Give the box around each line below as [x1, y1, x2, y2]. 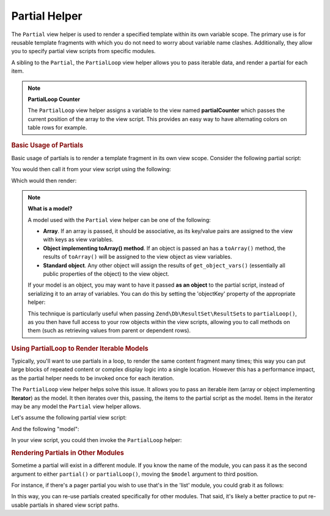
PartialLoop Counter [28, 95, 81, 103]
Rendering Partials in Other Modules [11, 448, 125, 457]
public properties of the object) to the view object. [43, 270, 169, 278]
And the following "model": [11, 425, 79, 432]
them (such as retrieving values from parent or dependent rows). [28, 327, 191, 334]
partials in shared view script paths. [29, 501, 119, 509]
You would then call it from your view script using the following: [11, 166, 171, 173]
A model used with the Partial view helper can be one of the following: [28, 216, 211, 223]
